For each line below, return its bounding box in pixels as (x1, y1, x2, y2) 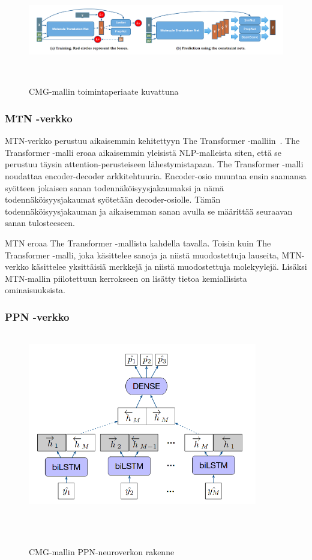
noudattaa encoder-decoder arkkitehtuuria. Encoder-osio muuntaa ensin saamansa (5, 170, 307, 182)
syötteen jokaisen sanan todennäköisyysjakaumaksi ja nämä (5, 181, 224, 194)
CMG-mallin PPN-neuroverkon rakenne (29, 545, 175, 558)
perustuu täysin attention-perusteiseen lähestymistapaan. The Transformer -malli (5, 158, 304, 170)
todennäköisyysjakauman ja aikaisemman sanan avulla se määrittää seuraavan (5, 204, 293, 217)
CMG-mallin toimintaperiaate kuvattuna (29, 85, 179, 98)
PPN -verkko (5, 309, 70, 324)
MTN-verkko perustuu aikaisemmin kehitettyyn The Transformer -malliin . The (5, 134, 300, 147)
